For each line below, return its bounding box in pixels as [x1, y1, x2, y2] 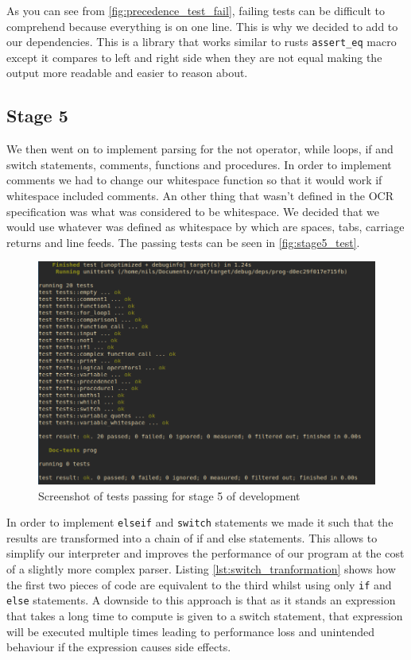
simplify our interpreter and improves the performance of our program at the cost [6, 545, 405, 562]
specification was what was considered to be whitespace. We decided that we [6, 203, 379, 219]
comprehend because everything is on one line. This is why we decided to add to [6, 17, 398, 34]
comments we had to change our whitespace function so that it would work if [6, 172, 382, 188]
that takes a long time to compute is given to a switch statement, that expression [6, 607, 403, 623]
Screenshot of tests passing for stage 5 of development [38, 487, 300, 504]
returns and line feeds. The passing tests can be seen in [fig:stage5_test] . [6, 234, 360, 250]
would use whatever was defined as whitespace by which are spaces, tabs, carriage [6, 218, 405, 235]
